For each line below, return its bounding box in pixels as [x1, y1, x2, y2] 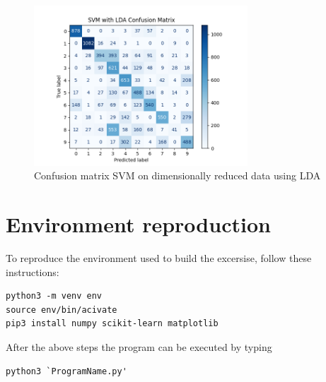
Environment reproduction [6, 210, 271, 239]
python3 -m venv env [6, 291, 103, 302]
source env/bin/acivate [6, 304, 117, 315]
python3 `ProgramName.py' [6, 366, 127, 376]
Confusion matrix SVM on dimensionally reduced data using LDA [34, 168, 321, 183]
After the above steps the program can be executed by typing [6, 340, 272, 354]
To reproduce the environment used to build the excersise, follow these [6, 251, 312, 265]
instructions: [6, 264, 59, 279]
